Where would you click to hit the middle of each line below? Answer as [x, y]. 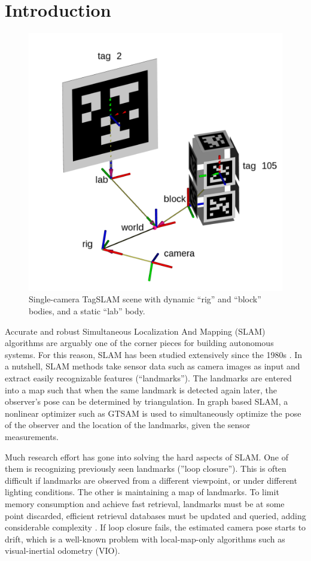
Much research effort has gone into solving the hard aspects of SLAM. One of [147, 457]
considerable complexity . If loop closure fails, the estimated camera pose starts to [155, 527]
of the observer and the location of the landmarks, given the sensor [128, 425]
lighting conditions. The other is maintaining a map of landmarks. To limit [142, 492]
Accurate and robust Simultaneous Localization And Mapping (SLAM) [135, 331]
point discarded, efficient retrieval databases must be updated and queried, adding [155, 515]
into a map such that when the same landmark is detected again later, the [141, 389]
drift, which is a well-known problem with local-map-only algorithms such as [145, 539]
